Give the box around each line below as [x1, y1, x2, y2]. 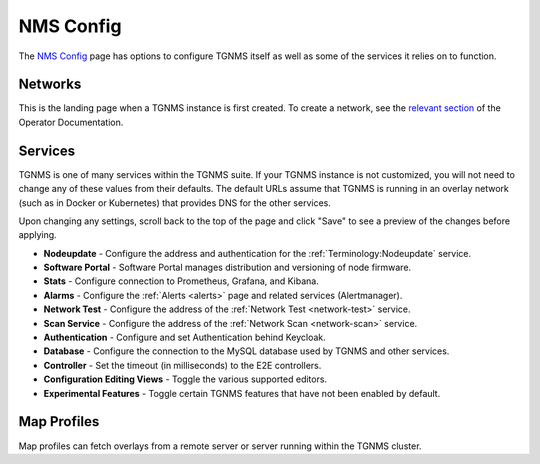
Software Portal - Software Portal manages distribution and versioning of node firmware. [43, 261, 412, 274]
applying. [18, 229, 57, 241]
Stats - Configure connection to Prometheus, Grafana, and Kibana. [43, 275, 319, 287]
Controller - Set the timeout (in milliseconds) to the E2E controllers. [43, 359, 322, 371]
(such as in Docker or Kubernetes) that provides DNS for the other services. [18, 196, 332, 209]
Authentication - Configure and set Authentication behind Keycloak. [43, 331, 327, 344]
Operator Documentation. [18, 116, 124, 128]
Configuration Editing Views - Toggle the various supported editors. [43, 373, 328, 385]
